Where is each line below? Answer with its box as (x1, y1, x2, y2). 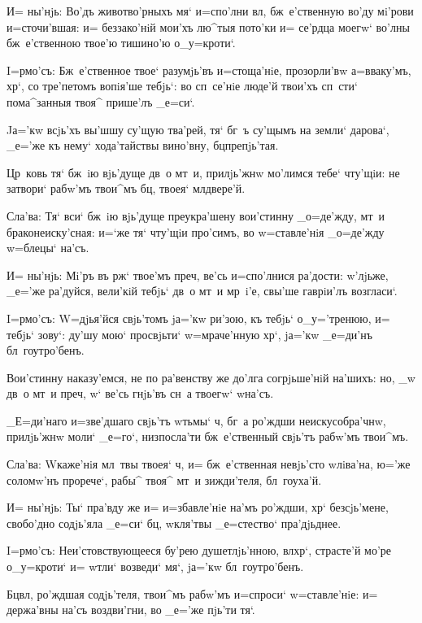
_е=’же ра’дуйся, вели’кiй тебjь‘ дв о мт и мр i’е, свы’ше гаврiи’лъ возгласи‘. (7, 282, 398, 299)
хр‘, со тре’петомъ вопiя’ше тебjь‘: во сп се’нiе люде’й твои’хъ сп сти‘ (7, 77, 358, 94)
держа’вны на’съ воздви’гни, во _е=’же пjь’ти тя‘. (7, 601, 255, 618)
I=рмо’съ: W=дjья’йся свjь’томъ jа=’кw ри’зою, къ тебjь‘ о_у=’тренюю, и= (7, 309, 390, 326)
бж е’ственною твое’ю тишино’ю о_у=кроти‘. (7, 34, 236, 51)
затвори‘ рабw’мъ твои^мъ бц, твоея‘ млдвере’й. (7, 180, 246, 197)
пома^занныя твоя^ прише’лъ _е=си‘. (7, 93, 195, 110)
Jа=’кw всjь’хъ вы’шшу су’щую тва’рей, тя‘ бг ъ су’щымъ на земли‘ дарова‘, (7, 120, 389, 137)
